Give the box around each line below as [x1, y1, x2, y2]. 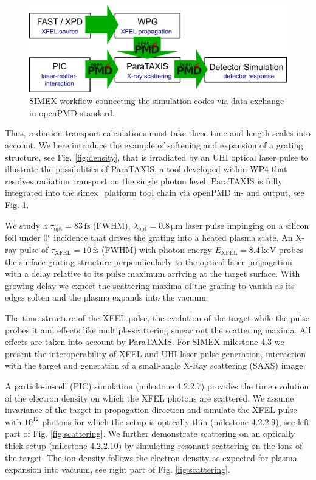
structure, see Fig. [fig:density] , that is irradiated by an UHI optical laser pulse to [5, 150, 309, 163]
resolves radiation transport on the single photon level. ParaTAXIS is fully [5, 174, 283, 187]
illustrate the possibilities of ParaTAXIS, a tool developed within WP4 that [5, 162, 287, 175]
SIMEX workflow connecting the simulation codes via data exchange [29, 94, 284, 107]
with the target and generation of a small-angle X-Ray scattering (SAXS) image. [5, 359, 306, 372]
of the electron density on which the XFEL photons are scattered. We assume [5, 391, 294, 404]
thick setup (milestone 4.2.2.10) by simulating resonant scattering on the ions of [5, 439, 303, 451]
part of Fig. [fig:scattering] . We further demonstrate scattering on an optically [5, 427, 295, 440]
